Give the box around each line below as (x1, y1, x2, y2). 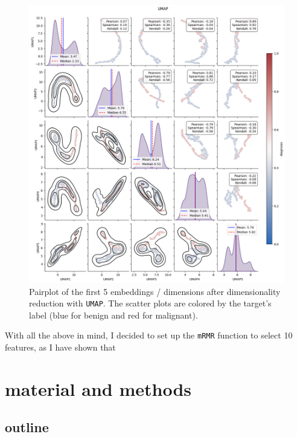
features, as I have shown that (5, 341, 116, 354)
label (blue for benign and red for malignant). (29, 308, 198, 321)
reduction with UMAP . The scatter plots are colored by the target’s (29, 297, 272, 309)
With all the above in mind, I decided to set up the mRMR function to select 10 (5, 329, 293, 342)
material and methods (5, 376, 192, 401)
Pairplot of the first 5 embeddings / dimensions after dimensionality (29, 285, 281, 297)
